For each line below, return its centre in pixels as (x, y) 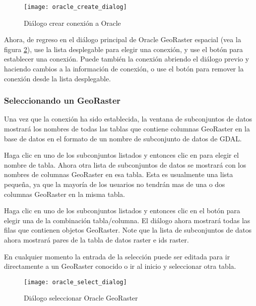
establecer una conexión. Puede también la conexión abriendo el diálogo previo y (127, 59)
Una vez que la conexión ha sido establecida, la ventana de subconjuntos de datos (128, 119)
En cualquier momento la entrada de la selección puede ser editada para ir (117, 256)
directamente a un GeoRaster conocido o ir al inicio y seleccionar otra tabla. (120, 266)
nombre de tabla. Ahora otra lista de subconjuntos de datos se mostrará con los (125, 164)
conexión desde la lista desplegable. (58, 78)
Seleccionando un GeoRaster (62, 100)
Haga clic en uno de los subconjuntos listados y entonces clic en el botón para (122, 211)
